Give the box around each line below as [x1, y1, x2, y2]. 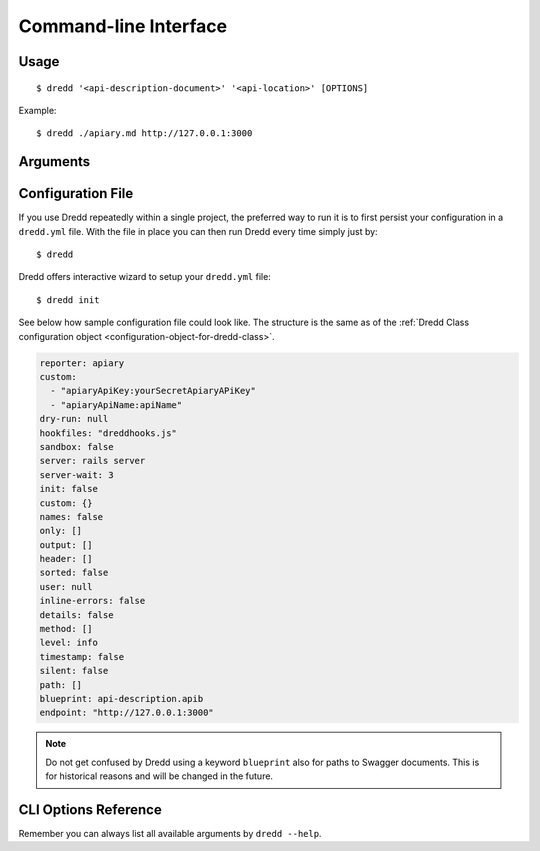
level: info [39, 637, 99, 649]
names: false [39, 511, 104, 522]
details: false [39, 609, 114, 620]
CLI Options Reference [18, 801, 162, 818]
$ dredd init [36, 294, 100, 305]
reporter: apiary [39, 357, 125, 369]
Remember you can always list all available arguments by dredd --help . [18, 828, 322, 840]
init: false [39, 483, 99, 495]
